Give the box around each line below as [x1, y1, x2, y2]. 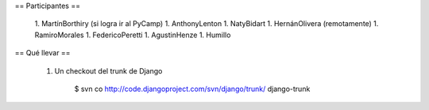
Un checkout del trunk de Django [54, 66, 163, 75]
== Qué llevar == [14, 48, 71, 58]
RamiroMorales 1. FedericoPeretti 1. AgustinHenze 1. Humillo [34, 30, 231, 40]
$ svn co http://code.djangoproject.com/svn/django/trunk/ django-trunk [74, 84, 311, 93]
